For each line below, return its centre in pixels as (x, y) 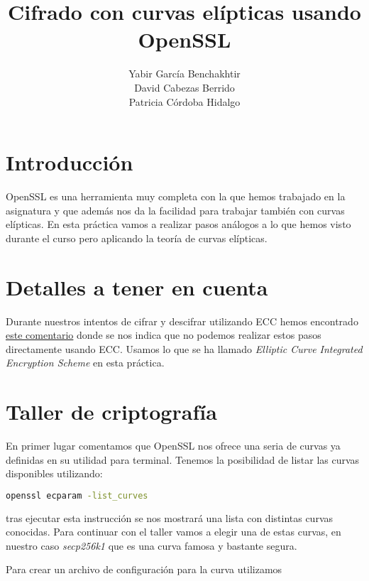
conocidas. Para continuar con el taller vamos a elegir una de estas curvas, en (174, 532)
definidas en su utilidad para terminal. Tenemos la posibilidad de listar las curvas (183, 459)
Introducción (70, 162)
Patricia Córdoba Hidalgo (184, 101)
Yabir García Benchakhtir (184, 74)
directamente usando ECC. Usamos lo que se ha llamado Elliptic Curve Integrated (184, 348)
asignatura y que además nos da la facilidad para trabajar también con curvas (175, 210)
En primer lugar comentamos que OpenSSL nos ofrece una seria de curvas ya (173, 446)
